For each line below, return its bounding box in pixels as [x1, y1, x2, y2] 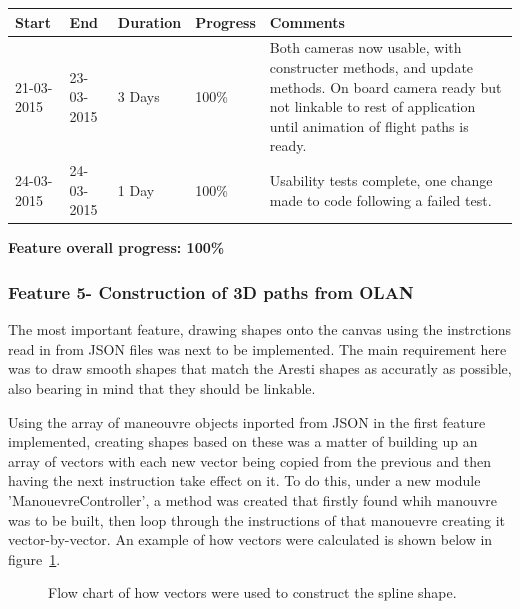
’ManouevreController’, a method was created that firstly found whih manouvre [8, 490, 497, 510]
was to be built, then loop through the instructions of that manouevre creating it [8, 509, 506, 530]
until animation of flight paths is [269, 115, 469, 136]
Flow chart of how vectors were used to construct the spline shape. [48, 582, 457, 603]
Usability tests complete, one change [269, 169, 493, 190]
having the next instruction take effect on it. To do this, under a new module [8, 470, 481, 491]
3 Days [117, 86, 160, 107]
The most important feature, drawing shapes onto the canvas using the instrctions [8, 319, 512, 340]
